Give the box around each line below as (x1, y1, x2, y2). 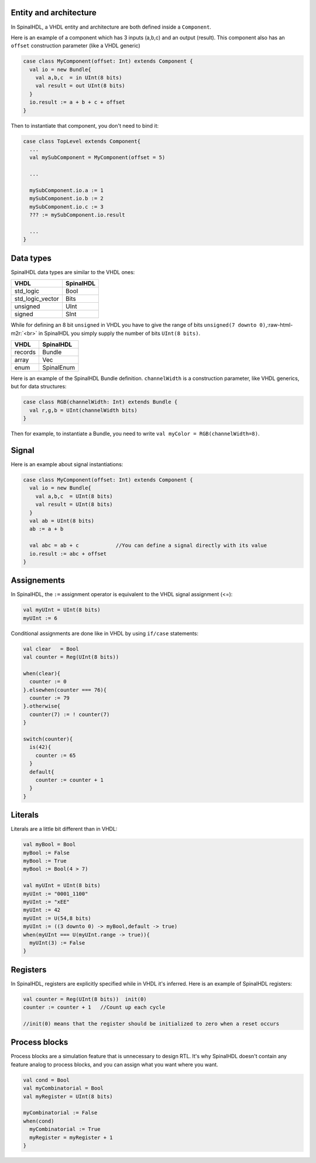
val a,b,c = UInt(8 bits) (35, 492, 114, 500)
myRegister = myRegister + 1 (29, 1134, 114, 1141)
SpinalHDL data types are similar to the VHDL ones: (11, 268, 135, 275)
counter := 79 (29, 695, 70, 702)
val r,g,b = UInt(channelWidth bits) (29, 407, 138, 413)
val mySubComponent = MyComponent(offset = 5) (29, 154, 166, 161)
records (14, 348, 36, 356)
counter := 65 (35, 752, 76, 758)
